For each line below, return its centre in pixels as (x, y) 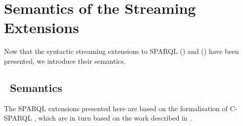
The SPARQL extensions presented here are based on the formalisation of (116, 108)
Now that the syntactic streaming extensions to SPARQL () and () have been (121, 51)
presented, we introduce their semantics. (65, 61)
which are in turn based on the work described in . (115, 118)
